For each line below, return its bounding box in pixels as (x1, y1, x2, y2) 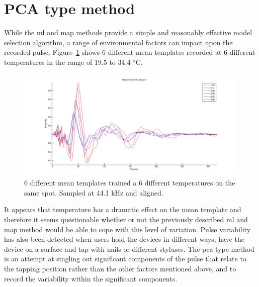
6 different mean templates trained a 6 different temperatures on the (24, 177, 235, 188)
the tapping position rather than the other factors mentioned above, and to (4, 263, 236, 273)
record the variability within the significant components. (4, 273, 178, 283)
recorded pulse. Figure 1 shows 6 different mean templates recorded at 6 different (4, 47, 255, 57)
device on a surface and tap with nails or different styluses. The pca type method (4, 243, 254, 254)
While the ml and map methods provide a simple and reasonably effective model (4, 27, 252, 38)
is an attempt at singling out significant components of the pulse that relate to (4, 253, 246, 264)
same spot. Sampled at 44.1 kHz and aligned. (24, 187, 163, 198)
